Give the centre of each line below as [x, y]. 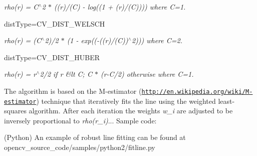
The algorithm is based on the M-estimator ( [73, 91]
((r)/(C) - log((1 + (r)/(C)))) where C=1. [120, 7]
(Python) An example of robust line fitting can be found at [95, 137]
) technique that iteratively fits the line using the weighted [126, 101]
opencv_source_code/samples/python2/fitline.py [80, 147]
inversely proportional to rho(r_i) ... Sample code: [80, 120]
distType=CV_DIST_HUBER [52, 57]
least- [226, 101]
